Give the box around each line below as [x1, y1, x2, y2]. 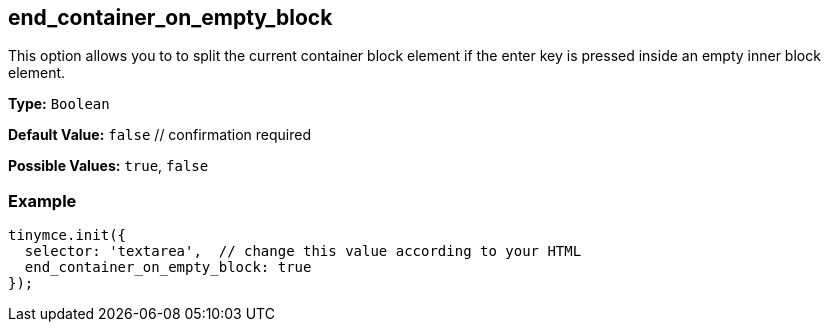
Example [8, 190, 77, 211]
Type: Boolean [8, 95, 110, 113]
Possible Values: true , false [8, 157, 209, 175]
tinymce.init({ [8, 227, 127, 244]
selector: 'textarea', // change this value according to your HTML [24, 243, 582, 260]
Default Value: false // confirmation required [8, 126, 312, 144]
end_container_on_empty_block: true [24, 259, 312, 276]
